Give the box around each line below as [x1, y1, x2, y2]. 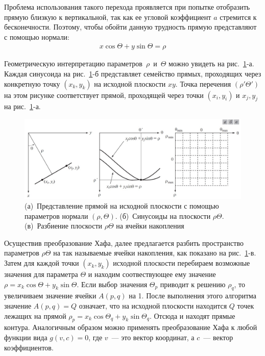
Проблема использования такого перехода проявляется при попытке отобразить [4, 2, 250, 12]
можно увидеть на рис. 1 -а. [168, 58, 254, 69]
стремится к [220, 11, 257, 22]
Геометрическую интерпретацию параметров [4, 58, 142, 69]
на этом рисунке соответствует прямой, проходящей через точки [4, 89, 204, 100]
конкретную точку [4, 78, 60, 89]
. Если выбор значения [77, 278, 148, 289]
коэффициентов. [4, 342, 54, 352]
